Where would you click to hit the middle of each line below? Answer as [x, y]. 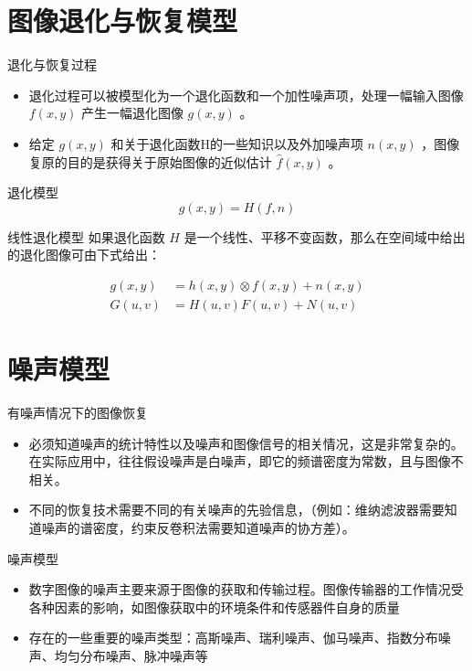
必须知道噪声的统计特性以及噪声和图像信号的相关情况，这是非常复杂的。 [246, 443]
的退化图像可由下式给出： [84, 255]
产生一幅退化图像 [132, 113]
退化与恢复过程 [52, 64]
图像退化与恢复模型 [123, 21]
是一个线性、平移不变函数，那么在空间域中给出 [325, 236]
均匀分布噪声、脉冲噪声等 [131, 655]
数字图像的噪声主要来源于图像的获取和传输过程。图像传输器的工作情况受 [246, 589]
